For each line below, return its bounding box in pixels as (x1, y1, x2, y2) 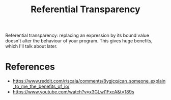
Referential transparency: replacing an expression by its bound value (5, 32, 149, 39)
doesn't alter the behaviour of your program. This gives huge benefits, (5, 38, 153, 44)
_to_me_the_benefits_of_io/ (12, 83, 70, 90)
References (5, 61, 55, 72)
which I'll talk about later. (5, 43, 58, 49)
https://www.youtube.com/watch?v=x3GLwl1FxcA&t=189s (12, 89, 134, 95)
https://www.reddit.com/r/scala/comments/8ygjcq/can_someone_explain (12, 78, 166, 84)
